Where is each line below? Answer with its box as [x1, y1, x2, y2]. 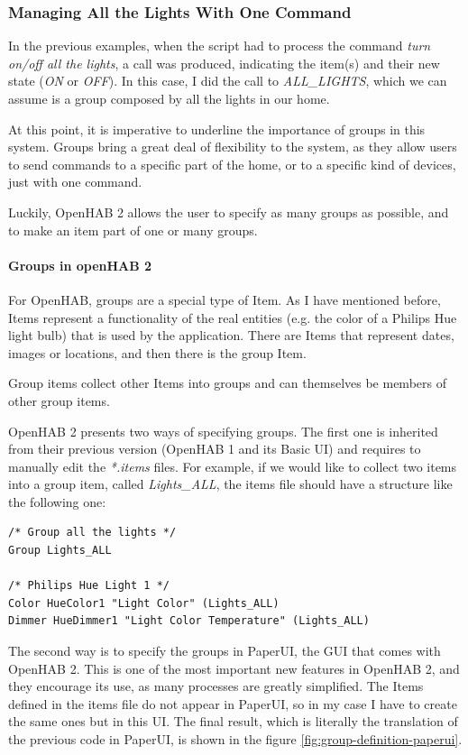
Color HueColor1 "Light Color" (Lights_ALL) [8, 596, 280, 610]
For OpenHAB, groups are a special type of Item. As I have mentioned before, [8, 290, 441, 308]
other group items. [8, 391, 110, 410]
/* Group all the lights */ [8, 526, 177, 539]
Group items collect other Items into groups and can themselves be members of [8, 373, 446, 392]
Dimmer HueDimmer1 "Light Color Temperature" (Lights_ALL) [8, 614, 370, 628]
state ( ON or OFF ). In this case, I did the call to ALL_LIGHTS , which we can [8, 71, 447, 90]
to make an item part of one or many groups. [8, 220, 258, 239]
